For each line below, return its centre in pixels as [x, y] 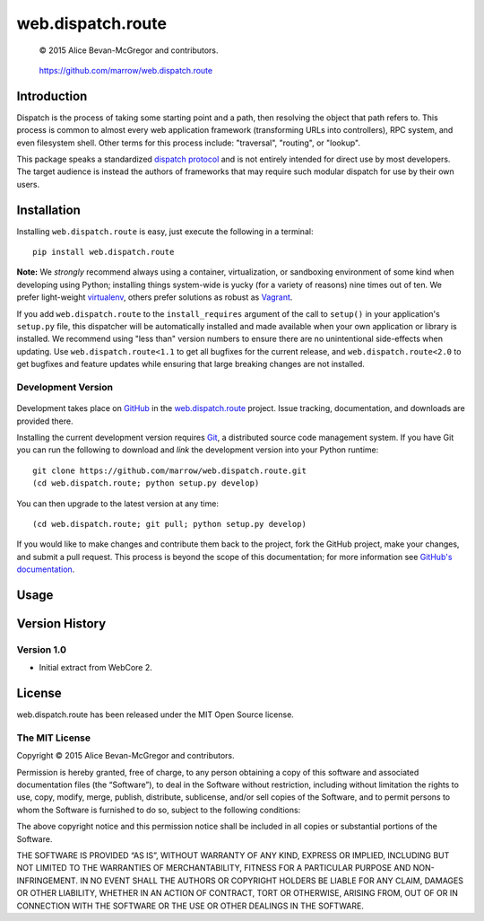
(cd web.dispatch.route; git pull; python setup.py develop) [169, 524]
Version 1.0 [42, 649]
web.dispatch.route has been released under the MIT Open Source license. [156, 715]
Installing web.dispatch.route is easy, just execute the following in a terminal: [165, 231]
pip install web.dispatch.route [104, 252]
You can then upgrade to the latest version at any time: [118, 504]
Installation [48, 210]
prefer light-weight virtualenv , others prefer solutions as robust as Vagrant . [155, 297]
